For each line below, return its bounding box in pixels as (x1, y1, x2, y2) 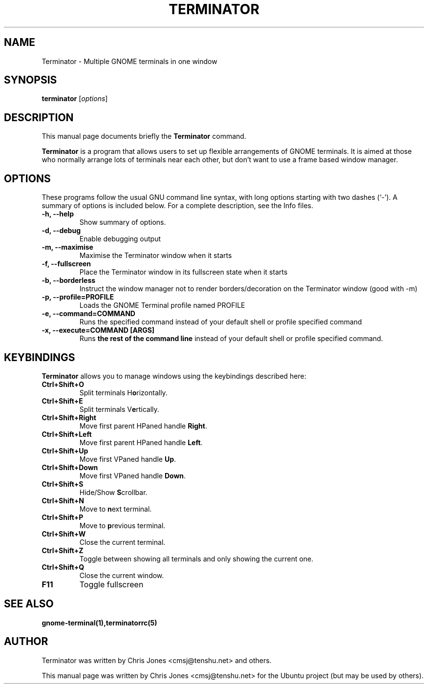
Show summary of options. (79, 218, 166, 227)
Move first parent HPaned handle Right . (79, 421, 207, 430)
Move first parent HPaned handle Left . (79, 438, 203, 447)
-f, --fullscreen (42, 259, 91, 268)
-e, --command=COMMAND (42, 309, 135, 318)
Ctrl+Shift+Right (42, 413, 96, 422)
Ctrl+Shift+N (42, 496, 84, 505)
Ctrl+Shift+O (42, 380, 84, 388)
